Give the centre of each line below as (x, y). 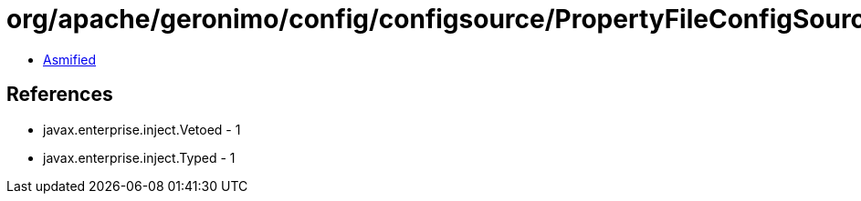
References (60, 95)
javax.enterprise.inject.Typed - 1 (139, 157)
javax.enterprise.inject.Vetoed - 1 (142, 129)
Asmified (70, 59)
